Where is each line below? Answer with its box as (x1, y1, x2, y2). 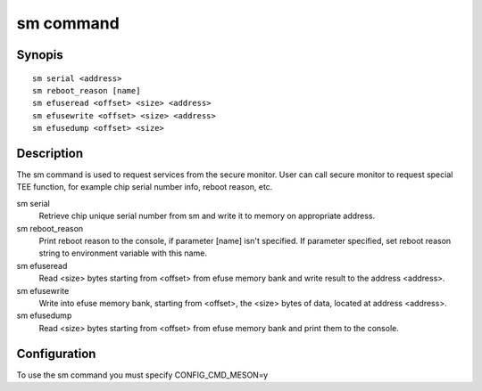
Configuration (16, 346, 96, 361)
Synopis (16, 47, 64, 62)
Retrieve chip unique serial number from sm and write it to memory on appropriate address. (38, 210, 376, 222)
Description (16, 145, 84, 160)
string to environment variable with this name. (38, 248, 207, 258)
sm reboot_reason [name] (32, 86, 141, 95)
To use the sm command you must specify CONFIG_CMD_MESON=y (16, 370, 269, 380)
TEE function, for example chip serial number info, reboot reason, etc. (16, 182, 273, 192)
